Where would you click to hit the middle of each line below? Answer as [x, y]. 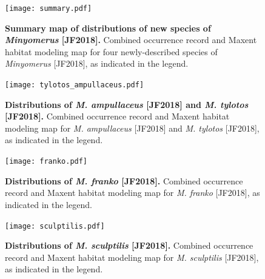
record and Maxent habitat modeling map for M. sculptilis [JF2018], [132, 257]
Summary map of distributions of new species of [108, 28]
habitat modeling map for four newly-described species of [111, 51]
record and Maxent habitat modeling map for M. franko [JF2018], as [132, 193]
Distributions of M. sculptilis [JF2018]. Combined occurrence [129, 245]
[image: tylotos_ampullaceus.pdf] [75, 85]
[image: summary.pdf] [49, 8]
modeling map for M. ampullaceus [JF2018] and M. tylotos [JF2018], [132, 128]
